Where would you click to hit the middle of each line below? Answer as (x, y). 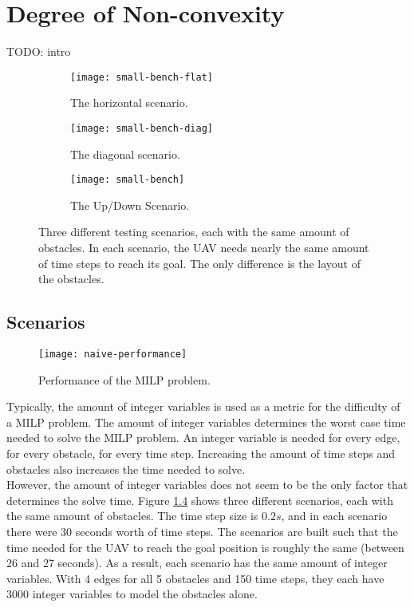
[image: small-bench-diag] (142, 128)
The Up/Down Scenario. (130, 205)
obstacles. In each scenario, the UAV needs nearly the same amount (204, 248)
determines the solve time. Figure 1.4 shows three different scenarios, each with (200, 500)
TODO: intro (39, 51)
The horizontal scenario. (129, 102)
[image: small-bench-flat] (142, 77)
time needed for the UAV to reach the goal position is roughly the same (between (205, 547)
